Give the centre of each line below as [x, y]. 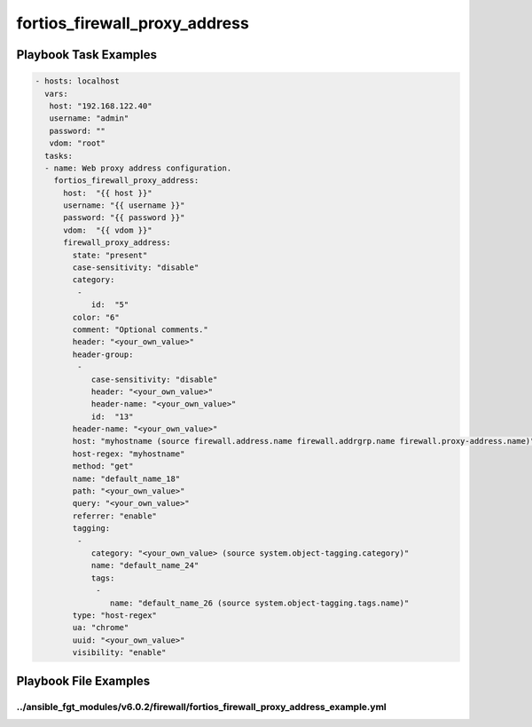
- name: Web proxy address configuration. [138, 168]
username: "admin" [89, 119]
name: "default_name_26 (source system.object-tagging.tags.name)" [259, 603]
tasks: [59, 156]
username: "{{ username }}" [124, 205]
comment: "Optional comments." [140, 329]
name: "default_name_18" [126, 478]
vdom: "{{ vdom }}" [108, 230]
